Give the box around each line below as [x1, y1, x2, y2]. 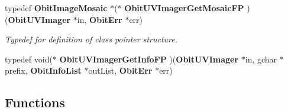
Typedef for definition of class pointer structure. [5, 33, 178, 45]
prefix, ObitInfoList [5, 64, 82, 77]
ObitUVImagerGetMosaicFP [124, 2, 244, 14]
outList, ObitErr [88, 64, 153, 77]
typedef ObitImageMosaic [5, 2, 108, 14]
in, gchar [245, 52, 277, 65]
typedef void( [5, 52, 53, 65]
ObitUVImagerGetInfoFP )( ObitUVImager [59, 52, 239, 65]
